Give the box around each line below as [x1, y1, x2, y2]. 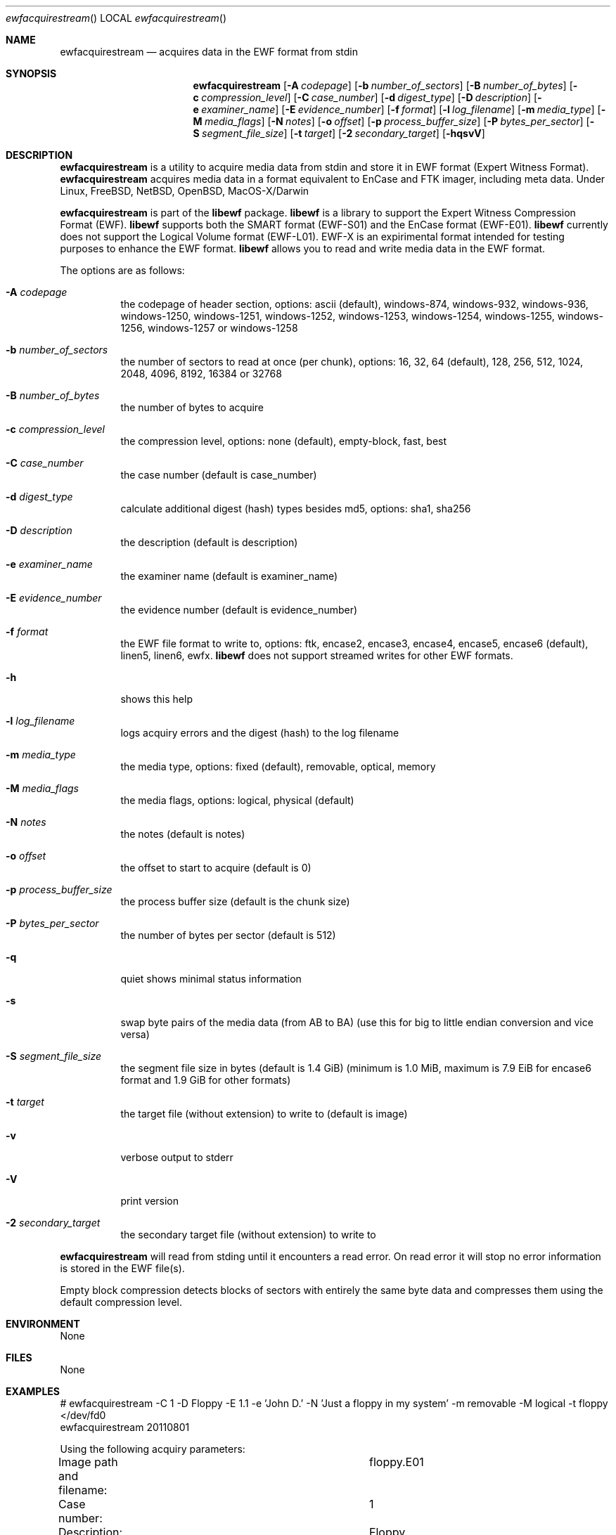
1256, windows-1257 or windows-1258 [120, 322, 298, 334]
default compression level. [60, 1296, 183, 1308]
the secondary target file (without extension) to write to [120, 1229, 376, 1241]
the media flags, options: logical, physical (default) [120, 794, 354, 806]
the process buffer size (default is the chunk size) [120, 895, 350, 907]
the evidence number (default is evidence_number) [120, 604, 358, 616]
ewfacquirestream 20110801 [60, 1421, 190, 1433]
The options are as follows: [60, 264, 185, 276]
